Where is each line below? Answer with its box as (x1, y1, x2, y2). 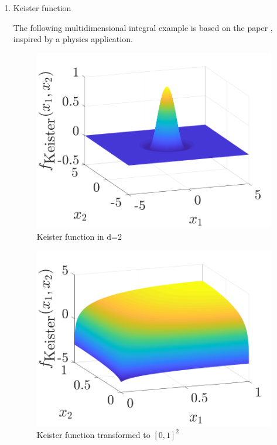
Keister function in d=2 (36, 230, 122, 243)
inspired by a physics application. (13, 33, 133, 45)
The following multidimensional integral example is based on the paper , (13, 21, 273, 33)
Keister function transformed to (36, 428, 151, 440)
